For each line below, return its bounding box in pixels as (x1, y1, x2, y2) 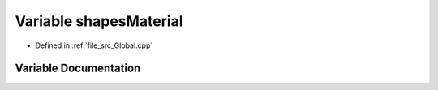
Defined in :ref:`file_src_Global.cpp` (35, 41, 153, 50)
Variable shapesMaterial (15, 12, 183, 30)
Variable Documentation (15, 62, 141, 75)
